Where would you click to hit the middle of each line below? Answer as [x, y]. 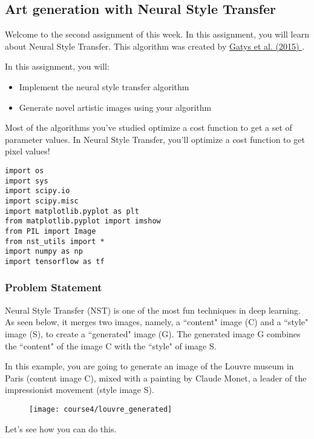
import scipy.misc [42, 201]
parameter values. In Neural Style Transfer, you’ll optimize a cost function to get [155, 139]
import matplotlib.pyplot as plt [72, 211]
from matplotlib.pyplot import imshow [83, 221]
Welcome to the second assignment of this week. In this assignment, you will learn [157, 34]
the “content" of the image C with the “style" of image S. [111, 345]
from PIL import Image [51, 231]
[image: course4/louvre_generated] [101, 409]
